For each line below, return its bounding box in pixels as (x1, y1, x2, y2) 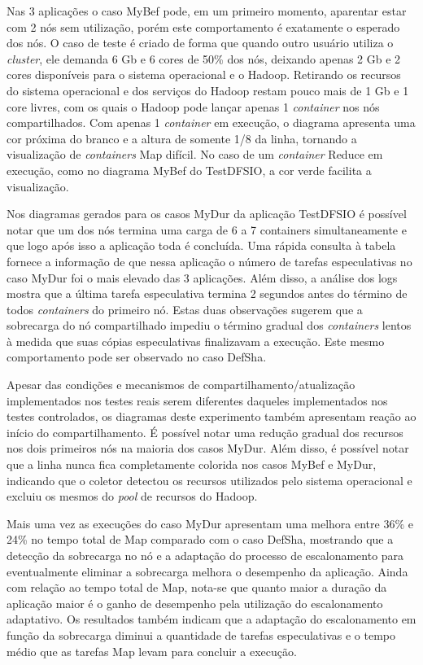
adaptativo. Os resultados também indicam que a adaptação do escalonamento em (7, 610, 416, 628)
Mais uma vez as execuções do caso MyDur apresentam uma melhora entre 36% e (7, 514, 413, 532)
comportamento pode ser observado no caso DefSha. (7, 348, 267, 365)
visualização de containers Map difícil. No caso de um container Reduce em (7, 146, 383, 163)
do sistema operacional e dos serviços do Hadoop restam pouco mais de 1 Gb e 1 (7, 81, 409, 98)
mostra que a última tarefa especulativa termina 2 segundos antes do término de (7, 285, 408, 302)
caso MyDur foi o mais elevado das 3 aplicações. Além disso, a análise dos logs (7, 269, 398, 286)
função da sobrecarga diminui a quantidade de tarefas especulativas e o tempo (7, 626, 395, 643)
